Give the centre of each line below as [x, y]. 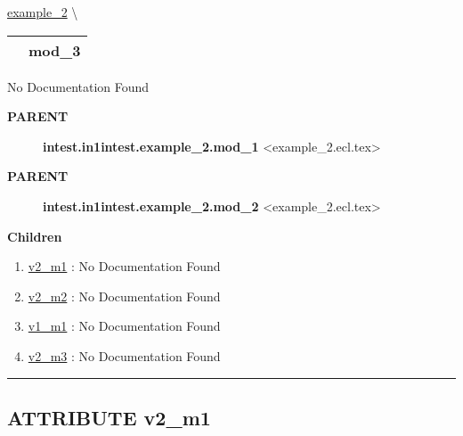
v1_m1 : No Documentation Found [124, 326]
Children [35, 236]
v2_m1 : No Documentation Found [124, 266]
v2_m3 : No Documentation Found [124, 355]
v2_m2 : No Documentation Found [124, 296]
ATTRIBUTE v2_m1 [109, 417]
